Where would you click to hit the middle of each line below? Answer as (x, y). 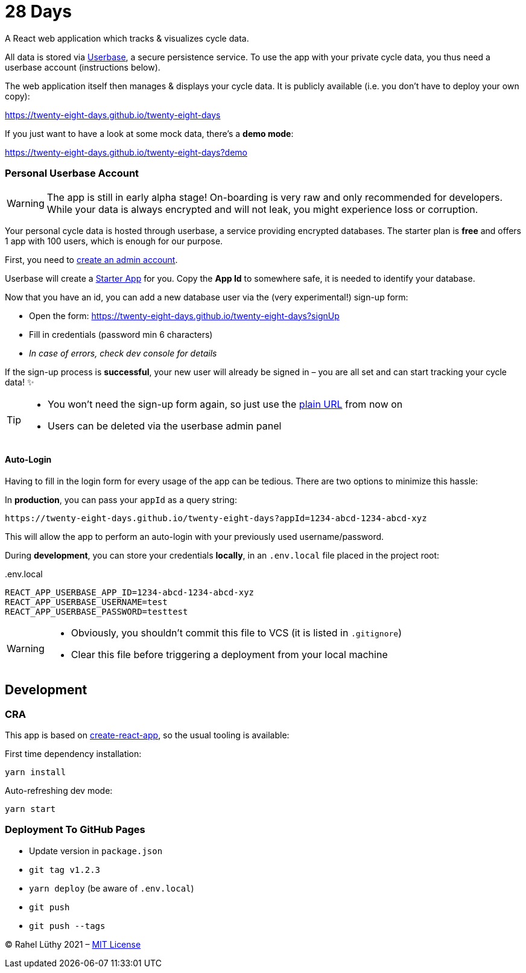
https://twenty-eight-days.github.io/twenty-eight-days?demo (126, 152)
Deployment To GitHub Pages (75, 830)
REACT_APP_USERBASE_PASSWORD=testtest (97, 611)
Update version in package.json (96, 851)
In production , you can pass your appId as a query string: (121, 499)
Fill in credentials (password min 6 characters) (121, 334)
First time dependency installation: (73, 753)
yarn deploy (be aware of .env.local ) (112, 888)
